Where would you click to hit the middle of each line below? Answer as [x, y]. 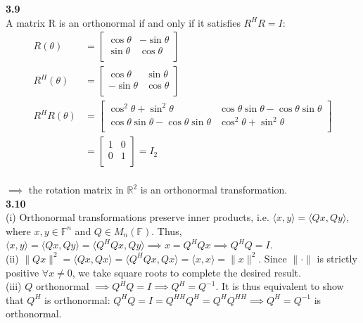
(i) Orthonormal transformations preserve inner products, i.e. [138, 217]
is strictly [337, 258]
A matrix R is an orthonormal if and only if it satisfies [123, 22]
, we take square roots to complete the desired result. [186, 272]
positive [23, 272]
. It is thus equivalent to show [280, 286]
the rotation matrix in [76, 189]
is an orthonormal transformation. [214, 189]
